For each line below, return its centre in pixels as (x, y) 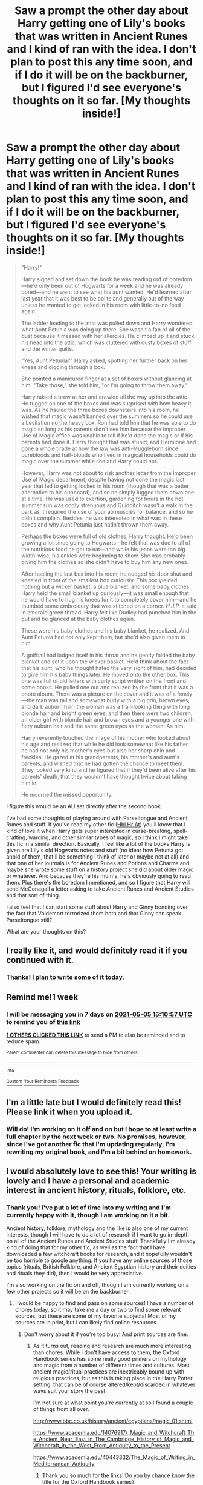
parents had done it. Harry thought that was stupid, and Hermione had (108, 442)
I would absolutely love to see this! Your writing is (101, 1171)
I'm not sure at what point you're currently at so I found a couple (113, 1403)
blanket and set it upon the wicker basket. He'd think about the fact (105, 662)
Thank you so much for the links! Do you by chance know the (118, 1475)
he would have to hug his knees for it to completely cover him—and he (109, 599)
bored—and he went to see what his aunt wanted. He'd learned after (106, 292)
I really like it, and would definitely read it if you (97, 951)
